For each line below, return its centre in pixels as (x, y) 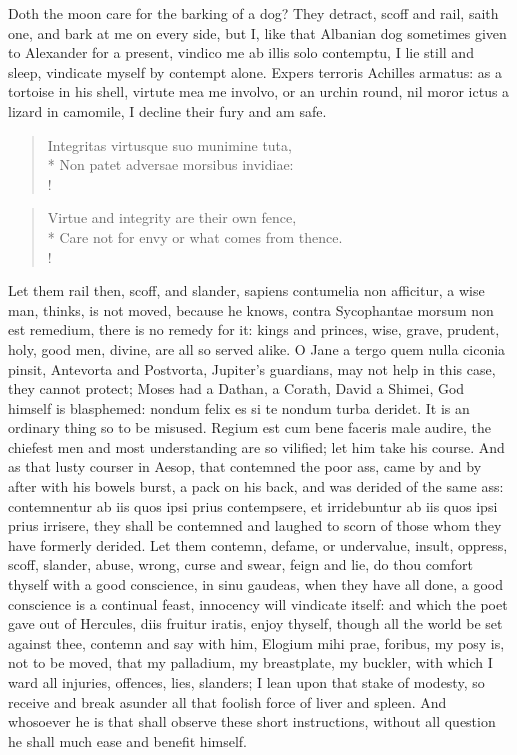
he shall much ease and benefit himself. (127, 740)
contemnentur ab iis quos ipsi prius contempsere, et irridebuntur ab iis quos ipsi (253, 505)
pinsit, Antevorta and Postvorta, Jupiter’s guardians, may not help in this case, (252, 368)
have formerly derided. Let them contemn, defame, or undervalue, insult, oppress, (258, 544)
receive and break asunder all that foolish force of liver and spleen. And (227, 701)
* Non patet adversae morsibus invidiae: (170, 164)
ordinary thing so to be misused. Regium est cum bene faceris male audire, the (249, 427)
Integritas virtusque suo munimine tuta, (169, 144)
